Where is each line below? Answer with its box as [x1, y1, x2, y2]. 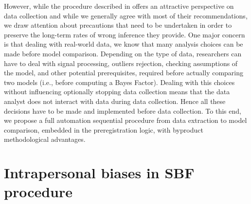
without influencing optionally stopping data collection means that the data [4, 86, 230, 97]
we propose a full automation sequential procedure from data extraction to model [4, 115, 247, 125]
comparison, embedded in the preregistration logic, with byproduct [4, 124, 203, 135]
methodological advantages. [4, 134, 86, 144]
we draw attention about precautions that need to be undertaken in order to [4, 20, 232, 30]
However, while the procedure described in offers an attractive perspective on [4, 1, 234, 11]
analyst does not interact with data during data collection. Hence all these [4, 96, 226, 106]
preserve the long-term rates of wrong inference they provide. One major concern [4, 29, 245, 39]
